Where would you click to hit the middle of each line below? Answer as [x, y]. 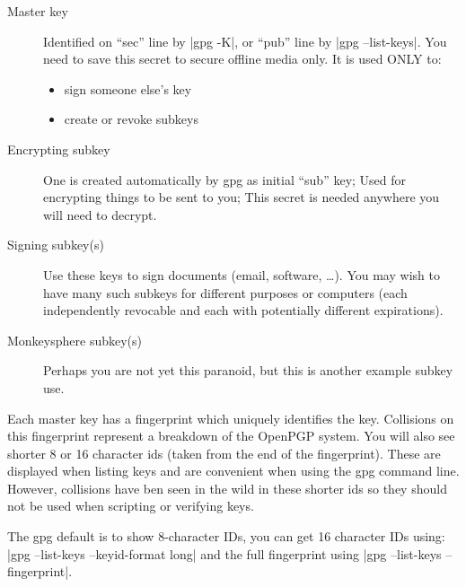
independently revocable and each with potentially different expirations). [243, 310]
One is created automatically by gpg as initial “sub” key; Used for [225, 179]
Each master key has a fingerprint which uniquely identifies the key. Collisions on [231, 418]
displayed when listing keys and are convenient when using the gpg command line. [233, 471]
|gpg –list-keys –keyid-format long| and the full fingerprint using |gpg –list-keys [224, 553]
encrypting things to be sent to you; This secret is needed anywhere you [242, 197]
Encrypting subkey [59, 149]
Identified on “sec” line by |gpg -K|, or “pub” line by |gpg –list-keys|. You [245, 41]
